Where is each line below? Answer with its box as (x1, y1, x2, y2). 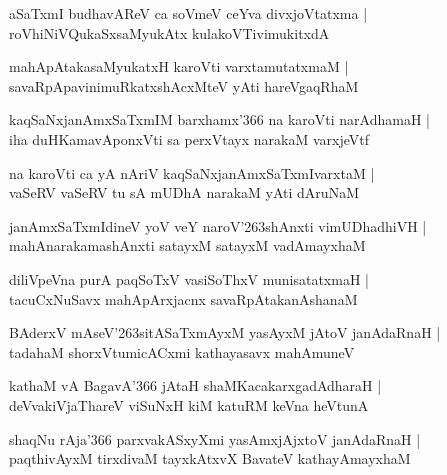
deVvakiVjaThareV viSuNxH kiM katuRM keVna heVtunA (9, 394, 369, 415)
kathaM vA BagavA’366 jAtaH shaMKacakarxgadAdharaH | (9, 375, 382, 396)
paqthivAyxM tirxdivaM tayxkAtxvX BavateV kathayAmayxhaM (9, 448, 411, 469)
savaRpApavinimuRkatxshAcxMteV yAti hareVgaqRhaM (9, 75, 359, 96)
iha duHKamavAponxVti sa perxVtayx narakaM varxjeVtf (9, 128, 369, 149)
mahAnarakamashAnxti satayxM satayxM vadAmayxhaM (9, 235, 366, 256)
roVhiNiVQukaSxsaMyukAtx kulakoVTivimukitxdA (9, 22, 330, 43)
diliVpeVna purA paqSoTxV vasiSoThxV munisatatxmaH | (9, 268, 369, 289)
